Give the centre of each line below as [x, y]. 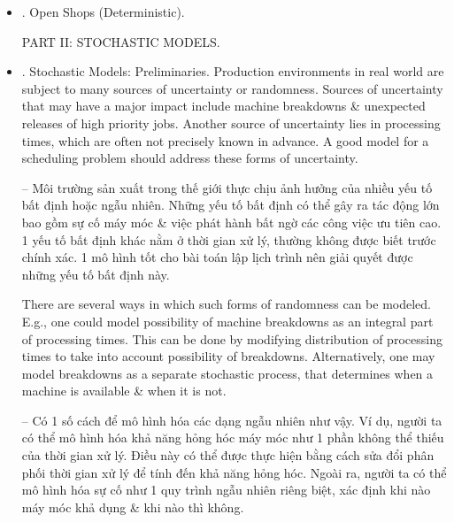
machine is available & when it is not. [124, 391]
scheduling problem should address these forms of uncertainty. [190, 158]
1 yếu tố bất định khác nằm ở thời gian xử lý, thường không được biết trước [229, 239]
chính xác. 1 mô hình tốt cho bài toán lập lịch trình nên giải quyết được [217, 257]
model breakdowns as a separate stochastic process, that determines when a [227, 373]
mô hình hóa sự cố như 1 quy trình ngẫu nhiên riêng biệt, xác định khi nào [226, 490]
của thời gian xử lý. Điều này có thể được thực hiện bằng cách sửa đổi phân [228, 455]
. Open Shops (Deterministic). [103, 12]
